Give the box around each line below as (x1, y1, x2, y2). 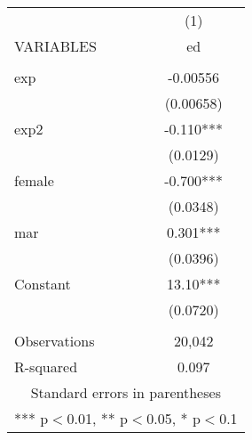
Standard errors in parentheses (30, 382, 221, 403)
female (14, 170, 54, 191)
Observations (14, 330, 95, 351)
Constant (14, 273, 71, 294)
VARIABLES (14, 36, 97, 56)
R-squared (14, 356, 78, 377)
